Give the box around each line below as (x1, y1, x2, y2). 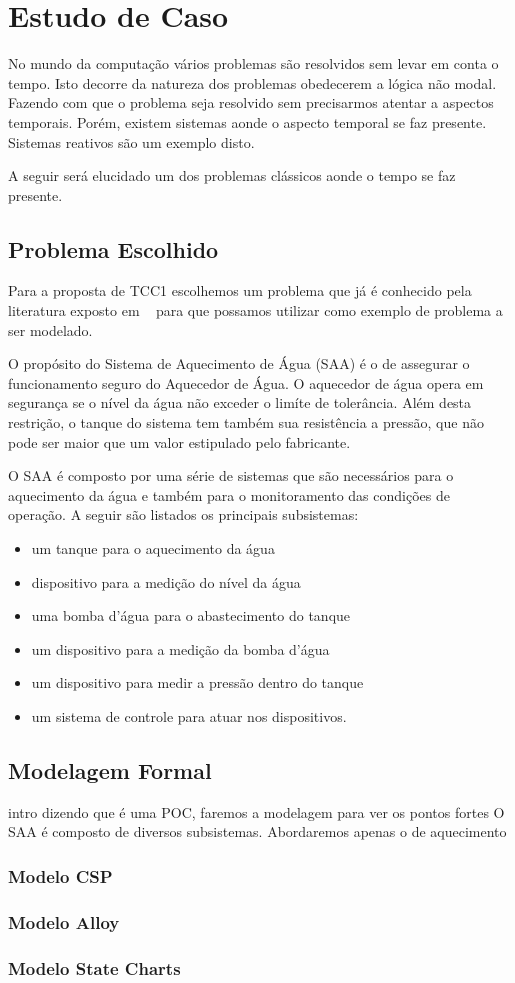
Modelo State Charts (8, 955, 181, 980)
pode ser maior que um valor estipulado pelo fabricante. (8, 431, 351, 452)
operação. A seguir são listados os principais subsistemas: (8, 504, 359, 525)
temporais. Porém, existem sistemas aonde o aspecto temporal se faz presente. (8, 111, 487, 132)
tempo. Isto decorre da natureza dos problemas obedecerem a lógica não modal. (8, 72, 497, 93)
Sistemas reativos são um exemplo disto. (8, 131, 255, 152)
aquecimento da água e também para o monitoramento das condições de (8, 484, 450, 505)
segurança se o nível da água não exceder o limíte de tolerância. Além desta (8, 392, 472, 413)
